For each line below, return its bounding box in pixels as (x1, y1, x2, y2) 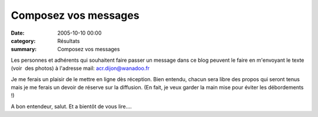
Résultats (57, 37, 80, 44)
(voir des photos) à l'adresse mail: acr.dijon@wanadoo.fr (11, 65, 150, 72)
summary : (11, 46, 37, 53)
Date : (11, 29, 25, 36)
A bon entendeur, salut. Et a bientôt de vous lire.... (11, 103, 132, 110)
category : (11, 37, 36, 44)
